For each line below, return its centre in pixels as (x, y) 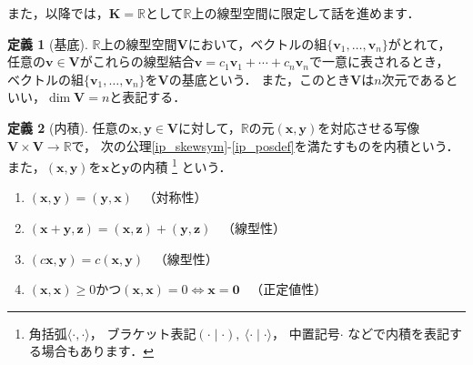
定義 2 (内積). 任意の (69, 127)
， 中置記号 (306, 333)
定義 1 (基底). (48, 43)
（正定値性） (289, 289)
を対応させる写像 (369, 127)
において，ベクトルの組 (257, 43)
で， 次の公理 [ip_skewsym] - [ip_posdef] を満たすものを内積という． (265, 145)
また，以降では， (58, 13)
